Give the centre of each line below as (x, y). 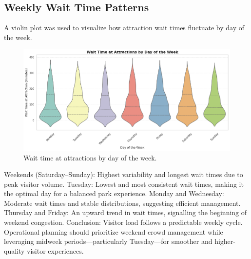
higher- (225, 241)
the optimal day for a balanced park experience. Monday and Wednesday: (114, 193)
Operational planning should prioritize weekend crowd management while (114, 231)
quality (14, 250)
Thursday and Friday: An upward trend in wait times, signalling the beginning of (125, 212)
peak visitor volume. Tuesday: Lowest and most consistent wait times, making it (124, 184)
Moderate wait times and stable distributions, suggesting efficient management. (122, 203)
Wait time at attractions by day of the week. (90, 158)
